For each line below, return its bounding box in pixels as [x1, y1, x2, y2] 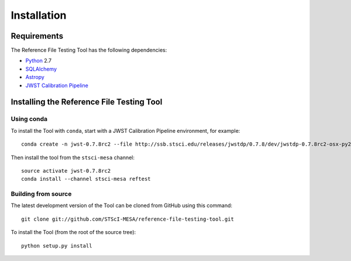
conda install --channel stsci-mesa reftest [21, 176, 152, 183]
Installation [11, 9, 67, 22]
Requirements [11, 31, 64, 41]
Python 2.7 [25, 57, 52, 64]
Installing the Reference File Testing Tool [11, 97, 163, 107]
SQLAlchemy [25, 65, 57, 73]
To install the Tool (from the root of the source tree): [11, 229, 136, 236]
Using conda [11, 115, 48, 123]
